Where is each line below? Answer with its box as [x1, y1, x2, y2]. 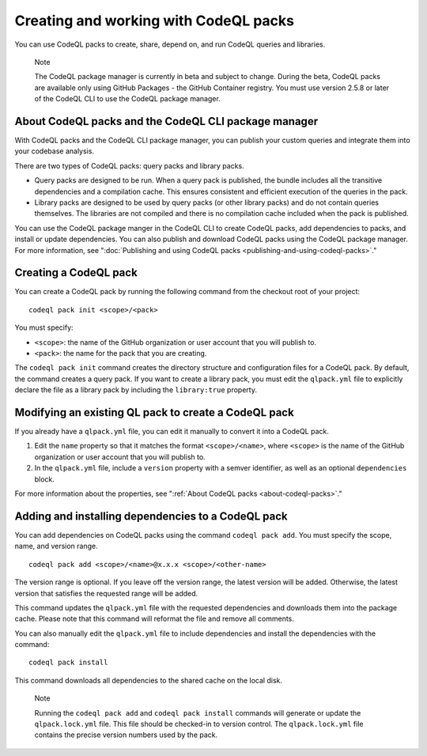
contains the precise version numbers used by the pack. [34, 730, 218, 739]
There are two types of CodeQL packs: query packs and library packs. [14, 161, 244, 170]
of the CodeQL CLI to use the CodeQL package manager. [34, 94, 221, 104]
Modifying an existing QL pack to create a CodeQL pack [14, 406, 294, 419]
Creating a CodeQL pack [14, 266, 138, 280]
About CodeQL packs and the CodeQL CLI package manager [14, 115, 319, 128]
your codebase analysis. [14, 146, 95, 156]
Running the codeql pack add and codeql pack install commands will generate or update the [34, 708, 361, 717]
